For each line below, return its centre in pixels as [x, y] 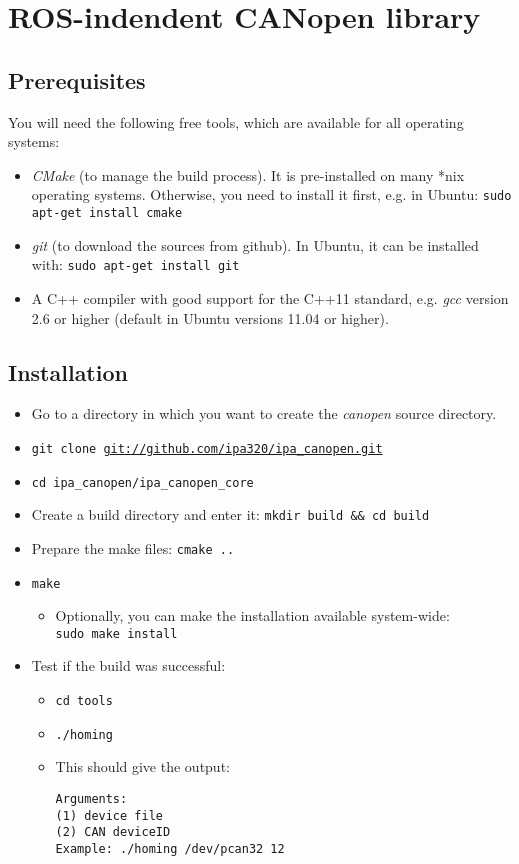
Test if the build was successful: [128, 665]
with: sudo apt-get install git [135, 264]
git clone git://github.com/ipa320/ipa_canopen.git [207, 448]
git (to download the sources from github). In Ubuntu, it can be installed [255, 244]
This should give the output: [142, 766]
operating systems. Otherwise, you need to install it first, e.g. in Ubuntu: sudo [271, 194]
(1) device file [109, 815]
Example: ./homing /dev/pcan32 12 [170, 848]
